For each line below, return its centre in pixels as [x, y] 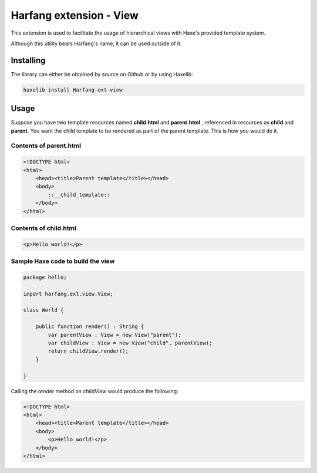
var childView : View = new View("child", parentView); [130, 343]
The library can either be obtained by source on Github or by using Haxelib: [102, 74]
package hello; [45, 277]
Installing [28, 60]
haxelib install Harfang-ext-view [73, 90]
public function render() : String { [90, 327]
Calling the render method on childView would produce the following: [95, 391]
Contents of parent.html [46, 146]
